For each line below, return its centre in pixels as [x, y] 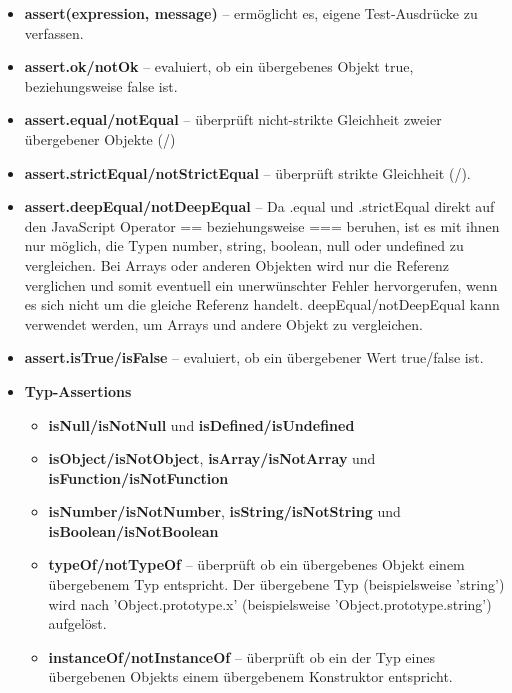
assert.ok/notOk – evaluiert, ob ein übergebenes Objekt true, [219, 66]
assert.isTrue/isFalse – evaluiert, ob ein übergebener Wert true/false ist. [254, 357]
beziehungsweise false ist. [101, 85]
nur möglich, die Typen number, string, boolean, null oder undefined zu [244, 245]
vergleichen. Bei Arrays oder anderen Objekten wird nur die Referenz [237, 264]
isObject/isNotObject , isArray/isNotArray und [212, 458]
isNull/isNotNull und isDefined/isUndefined [201, 424]
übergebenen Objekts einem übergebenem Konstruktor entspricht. [250, 676]
